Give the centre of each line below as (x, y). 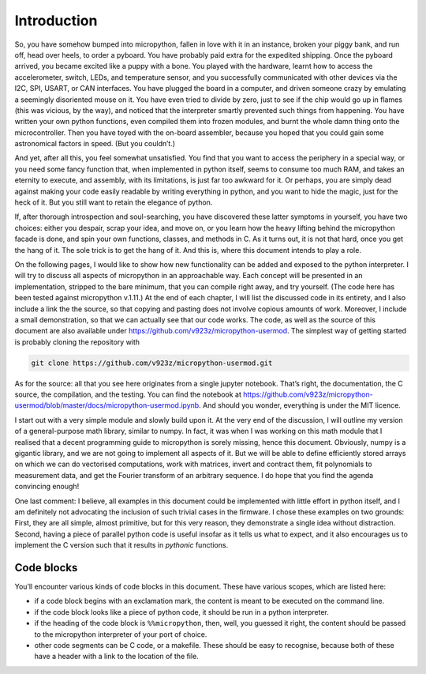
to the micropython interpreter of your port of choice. (121, 634)
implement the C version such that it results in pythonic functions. (121, 545)
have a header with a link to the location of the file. (116, 657)
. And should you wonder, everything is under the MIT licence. (300, 405)
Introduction (56, 21)
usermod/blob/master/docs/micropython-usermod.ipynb (107, 405)
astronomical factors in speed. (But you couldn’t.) (95, 144)
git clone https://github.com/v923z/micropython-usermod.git (152, 363)
